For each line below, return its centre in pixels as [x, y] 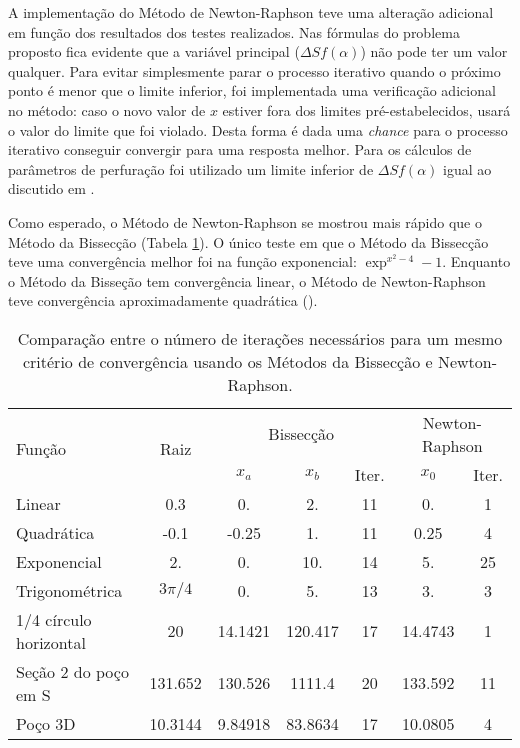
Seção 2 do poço [72, 671]
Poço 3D [46, 723]
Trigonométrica [69, 590]
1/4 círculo [54, 619]
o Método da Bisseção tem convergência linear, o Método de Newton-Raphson [247, 280]
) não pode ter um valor [434, 51]
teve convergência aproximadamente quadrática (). [163, 300]
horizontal [51, 642]
